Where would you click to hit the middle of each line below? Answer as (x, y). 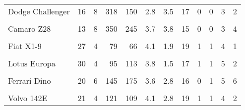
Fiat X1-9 (25, 46)
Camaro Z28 (30, 28)
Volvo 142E (28, 98)
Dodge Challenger (39, 11)
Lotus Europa (32, 63)
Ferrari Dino (30, 81)
